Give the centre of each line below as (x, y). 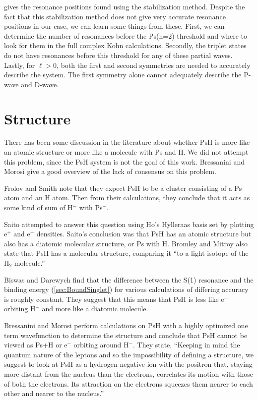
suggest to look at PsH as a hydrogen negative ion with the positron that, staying (128, 364)
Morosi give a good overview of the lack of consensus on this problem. (110, 171)
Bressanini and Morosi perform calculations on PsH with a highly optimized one (126, 325)
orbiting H (20, 309)
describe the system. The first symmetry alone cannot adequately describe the (123, 75)
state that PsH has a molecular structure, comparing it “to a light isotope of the (126, 253)
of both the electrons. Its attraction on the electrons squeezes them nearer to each (129, 383)
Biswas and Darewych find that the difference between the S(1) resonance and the (129, 279)
